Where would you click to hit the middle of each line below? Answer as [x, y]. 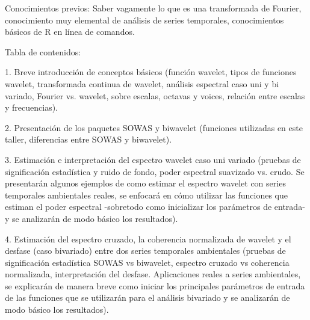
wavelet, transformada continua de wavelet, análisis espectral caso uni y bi [142, 83]
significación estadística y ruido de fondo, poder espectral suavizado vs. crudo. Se [155, 171]
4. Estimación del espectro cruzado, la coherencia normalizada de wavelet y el [148, 238]
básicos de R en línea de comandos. [70, 32]
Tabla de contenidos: [43, 51]
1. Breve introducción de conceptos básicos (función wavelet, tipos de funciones [151, 72]
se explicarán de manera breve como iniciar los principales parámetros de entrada [155, 285]
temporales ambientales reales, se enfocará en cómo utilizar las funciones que [146, 195]
